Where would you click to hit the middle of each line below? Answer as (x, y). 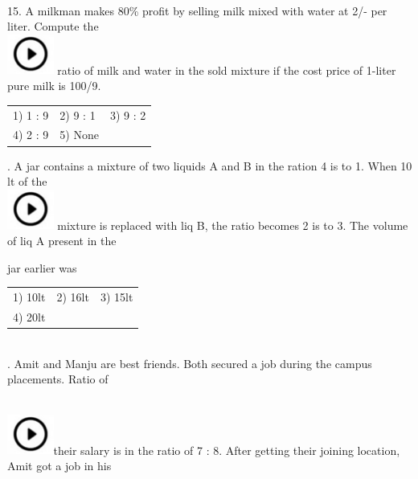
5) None (79, 135)
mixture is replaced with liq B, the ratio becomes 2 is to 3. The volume (233, 225)
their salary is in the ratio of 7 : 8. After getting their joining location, (227, 450)
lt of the (27, 181)
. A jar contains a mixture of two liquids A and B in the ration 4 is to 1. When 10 (210, 165)
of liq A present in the (62, 241)
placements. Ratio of (58, 379)
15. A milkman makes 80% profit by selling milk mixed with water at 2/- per (197, 10)
